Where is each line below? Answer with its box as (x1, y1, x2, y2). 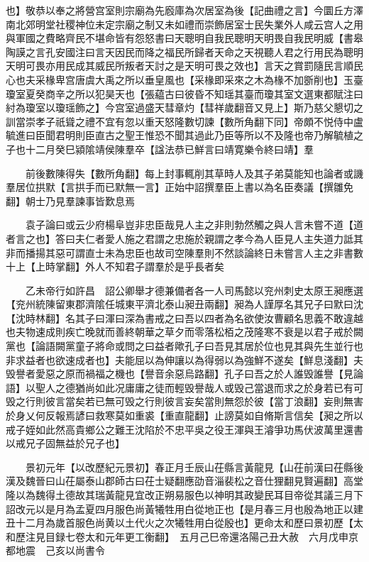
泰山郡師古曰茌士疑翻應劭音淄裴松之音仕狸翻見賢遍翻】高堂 (84, 473, 363, 488)
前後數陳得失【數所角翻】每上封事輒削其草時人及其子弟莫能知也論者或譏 (25, 165, 363, 180)
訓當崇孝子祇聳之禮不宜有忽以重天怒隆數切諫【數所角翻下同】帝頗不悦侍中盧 (6, 114, 363, 128)
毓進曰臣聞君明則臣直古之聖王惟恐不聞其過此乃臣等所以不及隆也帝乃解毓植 (6, 128, 353, 143)
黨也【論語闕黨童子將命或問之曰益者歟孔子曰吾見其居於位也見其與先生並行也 (6, 338, 363, 353)
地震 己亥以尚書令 (15, 543, 105, 558)
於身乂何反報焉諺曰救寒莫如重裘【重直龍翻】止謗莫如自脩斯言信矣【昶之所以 (6, 408, 363, 423)
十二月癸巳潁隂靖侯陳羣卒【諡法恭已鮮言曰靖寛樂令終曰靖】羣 (25, 141, 314, 156)
